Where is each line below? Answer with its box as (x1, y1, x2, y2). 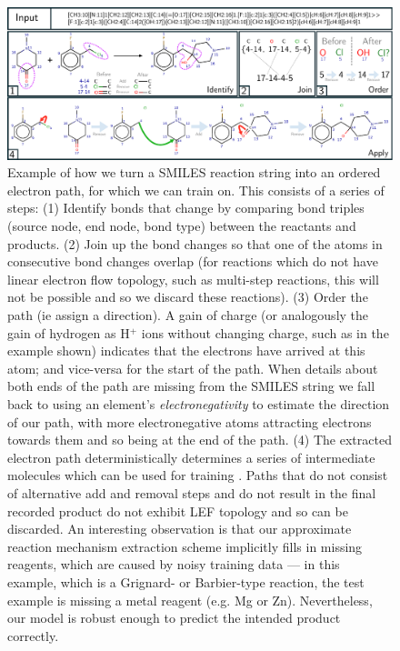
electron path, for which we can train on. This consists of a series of (7, 180, 385, 199)
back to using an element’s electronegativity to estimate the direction (7, 395, 390, 413)
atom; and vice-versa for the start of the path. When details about (7, 358, 378, 377)
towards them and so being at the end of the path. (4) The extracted (7, 430, 392, 449)
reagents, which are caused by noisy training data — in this (7, 555, 340, 574)
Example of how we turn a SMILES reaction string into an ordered (7, 163, 381, 182)
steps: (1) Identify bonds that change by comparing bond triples (7, 198, 365, 217)
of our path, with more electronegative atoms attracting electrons (7, 412, 372, 431)
